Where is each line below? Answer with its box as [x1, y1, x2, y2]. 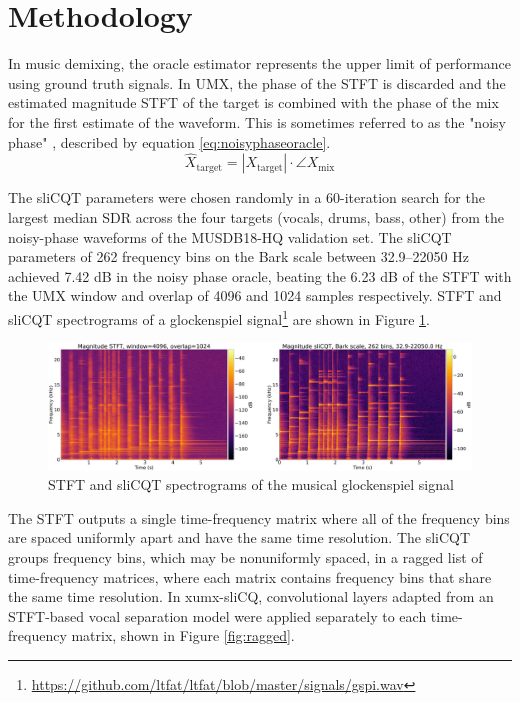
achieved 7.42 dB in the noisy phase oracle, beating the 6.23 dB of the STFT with [8, 265, 512, 286]
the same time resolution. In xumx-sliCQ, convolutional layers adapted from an [8, 586, 494, 607]
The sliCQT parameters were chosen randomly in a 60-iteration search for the [8, 187, 485, 208]
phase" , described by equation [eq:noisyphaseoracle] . [8, 131, 331, 152]
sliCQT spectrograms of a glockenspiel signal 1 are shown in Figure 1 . [8, 305, 430, 329]
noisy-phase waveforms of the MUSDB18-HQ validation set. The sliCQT [8, 226, 452, 247]
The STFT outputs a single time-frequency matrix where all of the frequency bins [8, 507, 510, 528]
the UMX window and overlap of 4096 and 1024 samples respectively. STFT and [8, 285, 502, 306]
